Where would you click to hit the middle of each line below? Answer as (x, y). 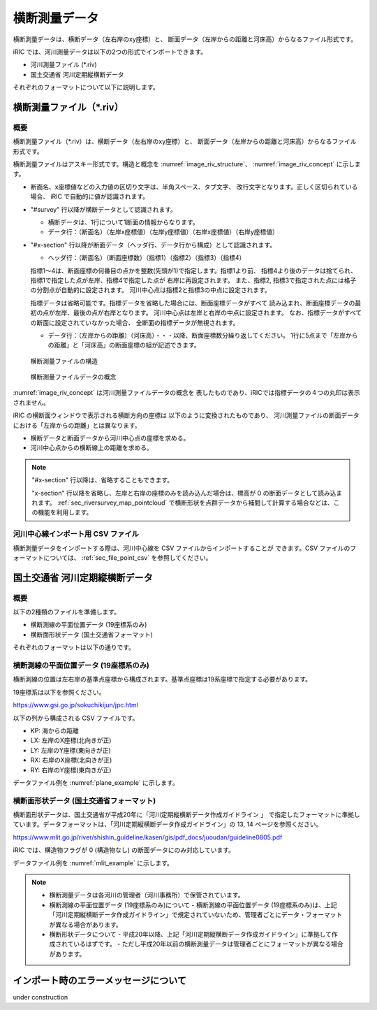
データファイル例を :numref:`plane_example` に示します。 (96, 782)
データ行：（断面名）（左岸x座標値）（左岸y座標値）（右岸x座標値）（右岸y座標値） (163, 232)
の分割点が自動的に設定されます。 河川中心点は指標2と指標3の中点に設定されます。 (151, 290)
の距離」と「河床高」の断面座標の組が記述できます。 (124, 345)
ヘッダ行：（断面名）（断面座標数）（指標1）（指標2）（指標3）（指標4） (147, 258)
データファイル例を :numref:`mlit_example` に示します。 (93, 863)
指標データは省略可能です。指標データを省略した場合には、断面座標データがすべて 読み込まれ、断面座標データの (193, 303)
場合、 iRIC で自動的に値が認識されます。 (90, 196)
